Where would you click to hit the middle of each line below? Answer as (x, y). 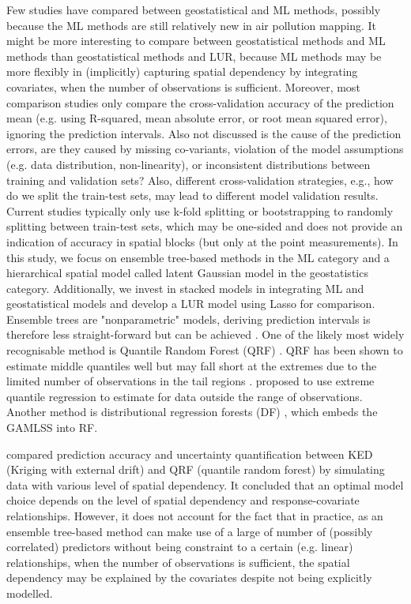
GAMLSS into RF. (52, 428)
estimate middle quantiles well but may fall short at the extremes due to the (192, 365)
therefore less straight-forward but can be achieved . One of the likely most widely (205, 334)
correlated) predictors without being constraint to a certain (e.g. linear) (180, 547)
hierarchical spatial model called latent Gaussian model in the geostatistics (187, 273)
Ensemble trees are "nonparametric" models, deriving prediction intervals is (189, 319)
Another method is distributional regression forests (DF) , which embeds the (192, 412)
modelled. (30, 593)
